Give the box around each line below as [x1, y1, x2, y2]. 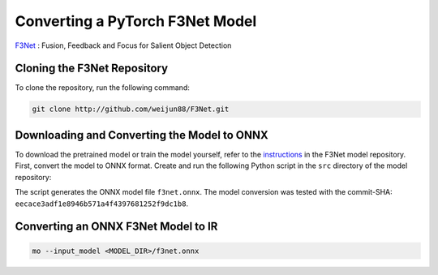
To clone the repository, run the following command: [15, 83, 190, 92]
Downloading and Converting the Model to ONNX [15, 128, 269, 142]
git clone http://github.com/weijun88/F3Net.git [32, 105, 230, 114]
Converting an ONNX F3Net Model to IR [15, 220, 218, 234]
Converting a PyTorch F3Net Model [15, 12, 257, 30]
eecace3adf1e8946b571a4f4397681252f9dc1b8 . [15, 199, 189, 208]
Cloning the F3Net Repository [15, 62, 169, 75]
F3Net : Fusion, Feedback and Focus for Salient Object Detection [15, 41, 232, 50]
